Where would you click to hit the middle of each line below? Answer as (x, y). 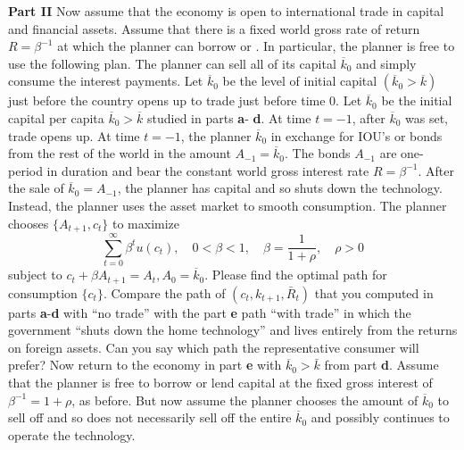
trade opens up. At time (74, 135)
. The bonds (317, 153)
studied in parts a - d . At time (229, 117)
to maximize (146, 223)
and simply (386, 63)
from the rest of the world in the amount (120, 153)
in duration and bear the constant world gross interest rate (208, 170)
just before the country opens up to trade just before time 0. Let (185, 100)
